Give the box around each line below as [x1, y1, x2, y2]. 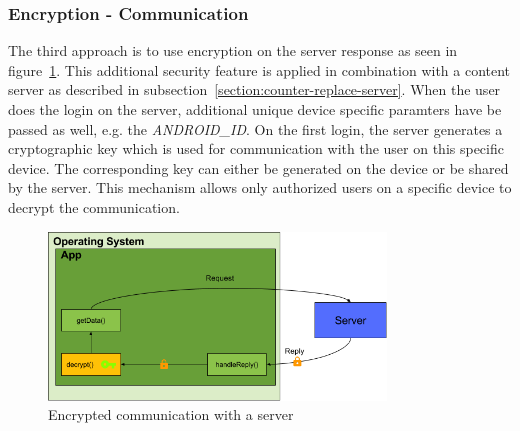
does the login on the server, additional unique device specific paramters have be [8, 99, 502, 119]
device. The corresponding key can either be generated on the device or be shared [8, 157, 509, 178]
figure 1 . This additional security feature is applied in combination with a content [8, 59, 511, 80]
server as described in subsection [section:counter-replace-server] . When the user [8, 79, 501, 100]
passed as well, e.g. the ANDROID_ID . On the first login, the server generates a [8, 118, 503, 139]
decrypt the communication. [8, 196, 180, 217]
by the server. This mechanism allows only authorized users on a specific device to [8, 177, 512, 198]
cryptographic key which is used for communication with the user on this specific [8, 138, 504, 159]
